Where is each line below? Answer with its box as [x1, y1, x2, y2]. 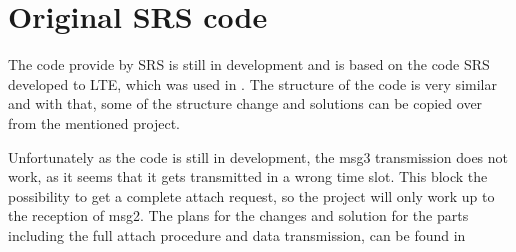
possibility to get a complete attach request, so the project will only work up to [8, 185, 495, 206]
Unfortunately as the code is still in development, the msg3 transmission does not [8, 146, 509, 167]
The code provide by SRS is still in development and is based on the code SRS [8, 54, 490, 75]
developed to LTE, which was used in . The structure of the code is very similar [8, 73, 497, 94]
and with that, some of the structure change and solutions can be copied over [8, 93, 483, 114]
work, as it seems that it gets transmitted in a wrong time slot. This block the [8, 166, 488, 187]
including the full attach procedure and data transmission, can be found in [8, 224, 466, 245]
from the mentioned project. [8, 112, 180, 133]
